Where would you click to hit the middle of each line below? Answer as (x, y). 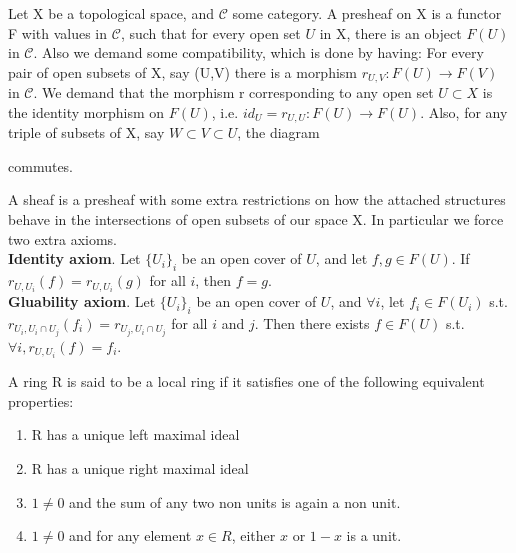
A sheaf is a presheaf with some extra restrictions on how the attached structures (257, 199)
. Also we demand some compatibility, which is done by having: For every (258, 52)
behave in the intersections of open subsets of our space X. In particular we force (256, 219)
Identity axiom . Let (74, 258)
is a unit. (374, 535)
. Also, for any (464, 111)
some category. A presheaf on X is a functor (367, 13)
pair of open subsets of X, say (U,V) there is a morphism (183, 71)
